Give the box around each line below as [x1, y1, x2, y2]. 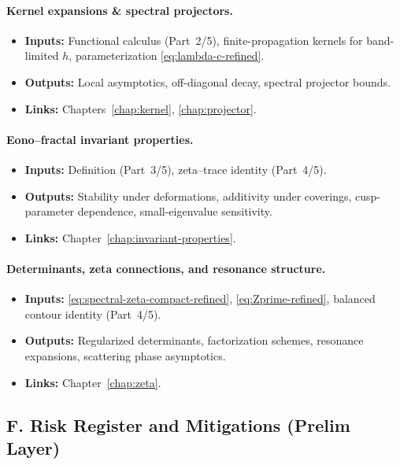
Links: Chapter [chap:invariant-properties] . [24, 229, 236, 245]
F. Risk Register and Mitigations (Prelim [6, 412, 350, 437]
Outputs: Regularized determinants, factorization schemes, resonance [24, 332, 364, 349]
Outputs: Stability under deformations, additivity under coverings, [24, 187, 352, 204]
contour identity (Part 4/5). [24, 305, 161, 322]
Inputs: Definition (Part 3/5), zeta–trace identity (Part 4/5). [24, 161, 327, 177]
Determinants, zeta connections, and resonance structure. [6, 260, 326, 276]
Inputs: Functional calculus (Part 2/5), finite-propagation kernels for [24, 31, 363, 48]
